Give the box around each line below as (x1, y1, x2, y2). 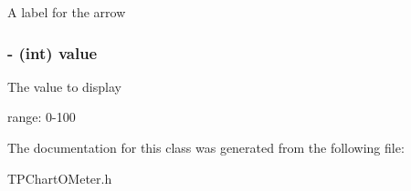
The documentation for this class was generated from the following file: (7, 138, 405, 156)
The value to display (7, 76, 121, 95)
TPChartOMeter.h (7, 168, 112, 187)
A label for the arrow (7, 3, 126, 21)
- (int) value (7, 41, 98, 64)
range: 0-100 (7, 107, 76, 126)
